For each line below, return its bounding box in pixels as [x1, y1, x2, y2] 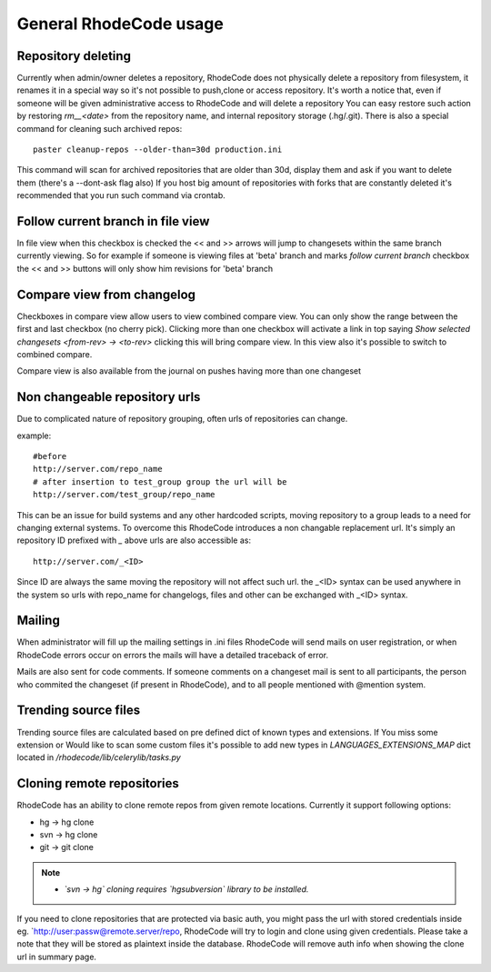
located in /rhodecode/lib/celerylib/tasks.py [16, 752, 181, 763]
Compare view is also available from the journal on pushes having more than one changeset [16, 366, 362, 376]
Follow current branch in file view [16, 214, 210, 229]
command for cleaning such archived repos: [16, 123, 183, 134]
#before [33, 451, 67, 462]
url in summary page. [16, 951, 97, 962]
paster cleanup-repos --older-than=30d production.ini [33, 145, 283, 155]
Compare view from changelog [16, 286, 195, 302]
